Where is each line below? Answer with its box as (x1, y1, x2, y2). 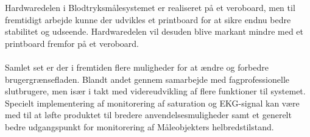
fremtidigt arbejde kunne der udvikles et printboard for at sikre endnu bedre (5, 13, 291, 26)
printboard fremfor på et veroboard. (5, 37, 139, 49)
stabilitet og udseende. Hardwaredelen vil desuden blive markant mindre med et (5, 25, 303, 38)
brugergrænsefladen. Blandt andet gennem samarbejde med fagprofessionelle (5, 72, 289, 85)
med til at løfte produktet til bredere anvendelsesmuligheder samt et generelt (5, 108, 292, 121)
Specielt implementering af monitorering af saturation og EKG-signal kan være (5, 96, 300, 109)
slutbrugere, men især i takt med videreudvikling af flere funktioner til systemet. (5, 85, 306, 97)
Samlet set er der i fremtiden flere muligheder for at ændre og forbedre (5, 60, 269, 73)
